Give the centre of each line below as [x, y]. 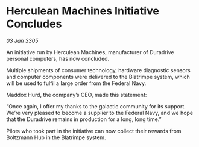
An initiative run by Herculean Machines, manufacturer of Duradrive [90, 52]
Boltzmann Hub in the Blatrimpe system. [56, 137]
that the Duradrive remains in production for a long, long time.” [84, 119]
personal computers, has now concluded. [58, 58]
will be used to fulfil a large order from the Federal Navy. [76, 83]
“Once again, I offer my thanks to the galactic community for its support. [96, 106]
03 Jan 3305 [22, 40]
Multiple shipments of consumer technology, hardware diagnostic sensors [99, 70]
